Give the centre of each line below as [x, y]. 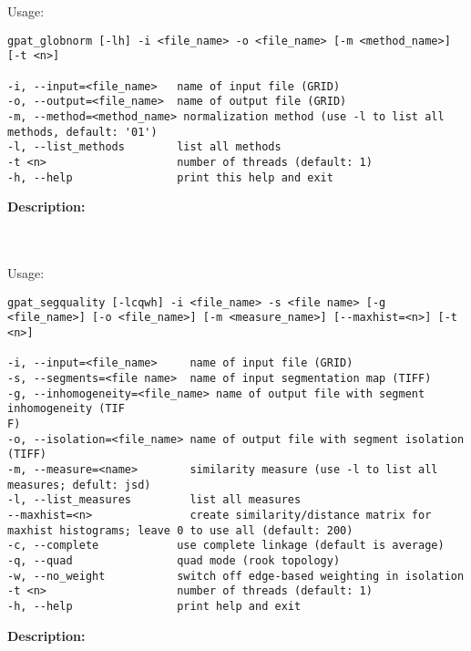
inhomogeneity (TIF [66, 409]
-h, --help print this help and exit [170, 177]
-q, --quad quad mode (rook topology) [174, 560]
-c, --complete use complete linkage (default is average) [226, 546]
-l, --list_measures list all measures [154, 500]
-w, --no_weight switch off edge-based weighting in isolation [236, 576]
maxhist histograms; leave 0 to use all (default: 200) [180, 530]
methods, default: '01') [82, 132]
